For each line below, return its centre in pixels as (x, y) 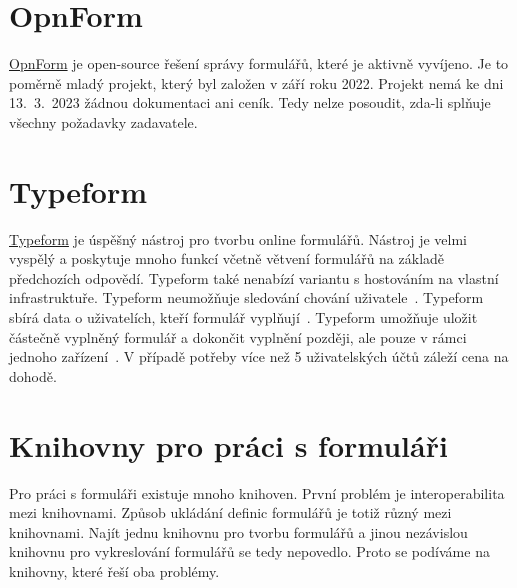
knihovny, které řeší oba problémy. (114, 570)
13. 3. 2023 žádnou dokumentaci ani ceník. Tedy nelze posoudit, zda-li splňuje (250, 102)
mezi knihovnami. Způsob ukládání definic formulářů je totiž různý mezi (230, 512)
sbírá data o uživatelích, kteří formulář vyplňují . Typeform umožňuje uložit (243, 317)
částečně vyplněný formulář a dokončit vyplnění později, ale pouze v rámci (238, 336)
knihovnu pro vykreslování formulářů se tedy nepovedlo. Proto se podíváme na (249, 551)
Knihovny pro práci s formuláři (228, 444)
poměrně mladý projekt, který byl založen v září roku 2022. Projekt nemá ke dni (256, 82)
